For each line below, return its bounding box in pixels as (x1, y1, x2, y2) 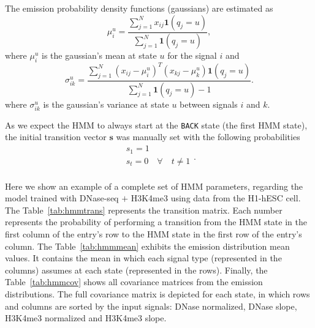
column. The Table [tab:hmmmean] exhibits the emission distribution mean (5, 239, 290, 252)
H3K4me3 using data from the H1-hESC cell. (131, 192, 301, 204)
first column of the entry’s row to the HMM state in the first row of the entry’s (5, 227, 302, 240)
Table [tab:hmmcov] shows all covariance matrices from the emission (5, 275, 263, 288)
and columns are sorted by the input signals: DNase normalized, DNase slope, (5, 299, 297, 312)
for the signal (167, 49, 217, 62)
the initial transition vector (5, 130, 107, 143)
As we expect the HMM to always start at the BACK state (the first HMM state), (5, 118, 308, 131)
